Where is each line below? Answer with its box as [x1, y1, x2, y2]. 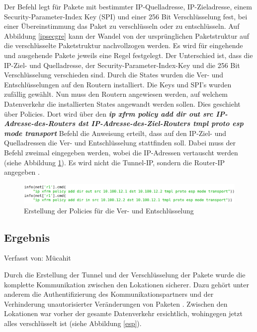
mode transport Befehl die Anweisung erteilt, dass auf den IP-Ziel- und [4, 128, 227, 138]
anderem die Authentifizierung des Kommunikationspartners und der [4, 289, 214, 299]
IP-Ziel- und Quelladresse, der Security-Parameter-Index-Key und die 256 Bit [4, 60, 240, 70]
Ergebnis [4, 229, 50, 245]
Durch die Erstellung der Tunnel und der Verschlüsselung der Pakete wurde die [4, 269, 246, 279]
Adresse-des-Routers [4, 118, 76, 129]
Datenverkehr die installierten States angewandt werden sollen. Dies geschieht [4, 98, 241, 109]
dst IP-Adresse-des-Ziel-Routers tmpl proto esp [78, 118, 244, 129]
